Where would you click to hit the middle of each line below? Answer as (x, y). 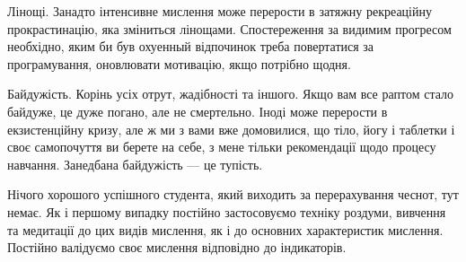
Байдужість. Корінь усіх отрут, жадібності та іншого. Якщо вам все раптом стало (231, 94)
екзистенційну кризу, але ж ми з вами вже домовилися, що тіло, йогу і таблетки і (231, 129)
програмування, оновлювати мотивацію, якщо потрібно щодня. (179, 63)
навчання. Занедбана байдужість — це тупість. (135, 164)
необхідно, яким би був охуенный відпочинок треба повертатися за (191, 46)
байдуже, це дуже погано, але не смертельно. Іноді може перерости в (198, 111)
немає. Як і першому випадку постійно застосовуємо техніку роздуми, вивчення (227, 211)
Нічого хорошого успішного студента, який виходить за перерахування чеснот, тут (233, 194)
